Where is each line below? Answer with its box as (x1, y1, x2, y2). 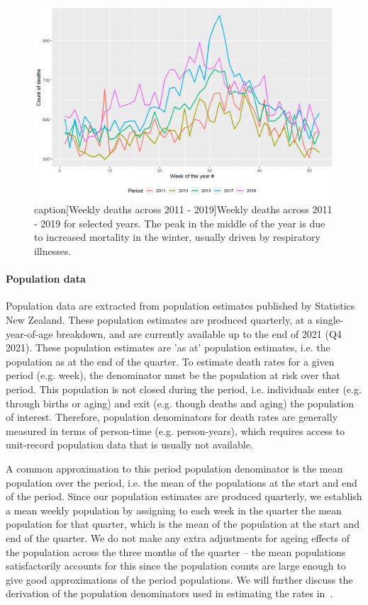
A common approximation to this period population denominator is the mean (6, 460, 343, 475)
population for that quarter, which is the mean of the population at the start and (6, 516, 359, 531)
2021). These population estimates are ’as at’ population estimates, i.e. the (6, 340, 330, 355)
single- (316, 312, 344, 327)
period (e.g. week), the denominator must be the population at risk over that (6, 368, 341, 383)
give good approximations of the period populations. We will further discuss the (6, 572, 353, 587)
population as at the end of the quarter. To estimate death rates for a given (6, 354, 335, 368)
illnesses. (34, 244, 72, 259)
